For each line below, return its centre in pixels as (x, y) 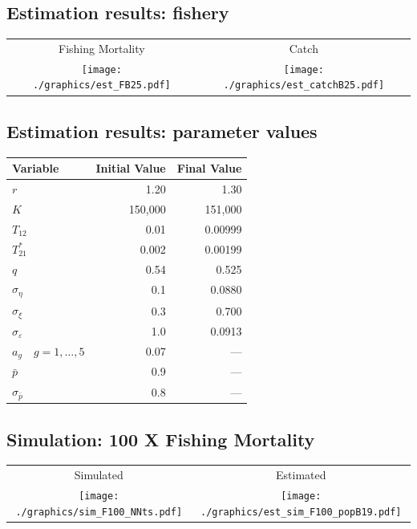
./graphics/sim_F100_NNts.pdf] (99, 512)
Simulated (99, 475)
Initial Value (131, 168)
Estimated (301, 475)
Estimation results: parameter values (162, 131)
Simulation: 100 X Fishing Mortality (161, 439)
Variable (36, 168)
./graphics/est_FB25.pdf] (101, 85)
